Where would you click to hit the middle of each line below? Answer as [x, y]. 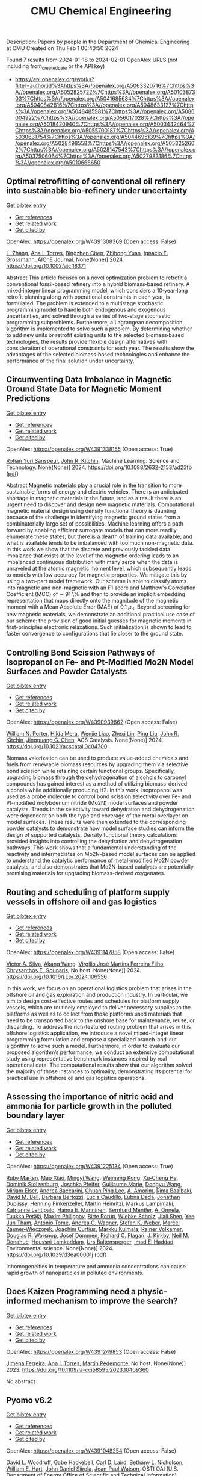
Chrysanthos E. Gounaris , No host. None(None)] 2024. [74, 970]
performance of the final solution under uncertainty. [70, 361]
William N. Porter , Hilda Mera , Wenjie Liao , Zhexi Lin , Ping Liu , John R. [93, 734]
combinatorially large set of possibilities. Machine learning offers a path [95, 523]
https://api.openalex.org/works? [54, 79]
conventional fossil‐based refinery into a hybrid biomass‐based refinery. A [98, 284]
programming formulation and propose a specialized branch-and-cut [92, 1040]
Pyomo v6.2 [29, 1400]
